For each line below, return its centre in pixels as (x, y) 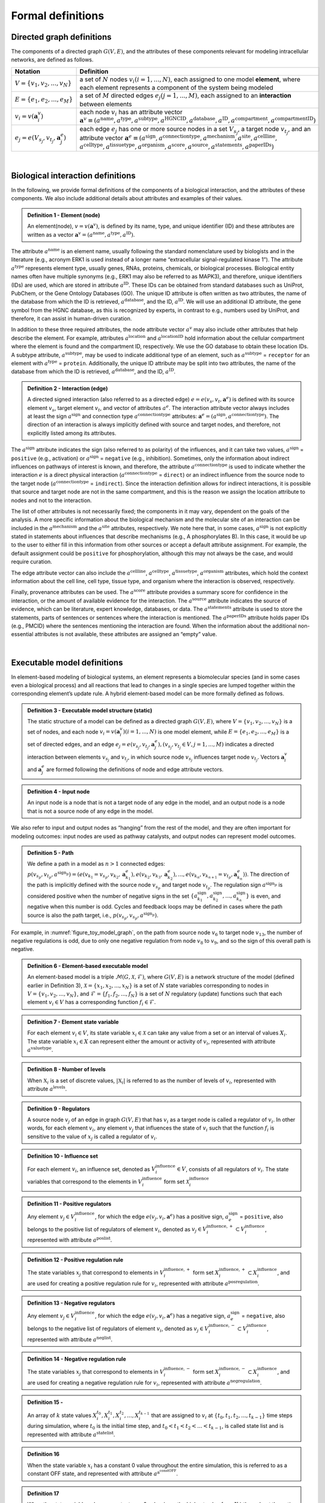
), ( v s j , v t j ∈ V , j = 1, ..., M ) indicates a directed (216, 745)
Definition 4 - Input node (59, 791)
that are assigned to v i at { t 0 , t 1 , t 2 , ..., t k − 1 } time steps (222, 1416)
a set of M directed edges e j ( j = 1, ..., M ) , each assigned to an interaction (185, 96)
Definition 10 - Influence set (63, 1156)
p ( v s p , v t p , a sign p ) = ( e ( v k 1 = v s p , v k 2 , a (77, 875)
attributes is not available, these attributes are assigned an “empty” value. (126, 634)
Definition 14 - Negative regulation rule (77, 1359)
